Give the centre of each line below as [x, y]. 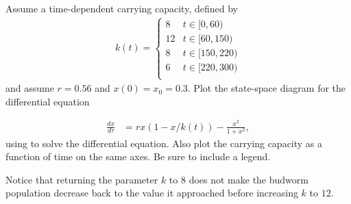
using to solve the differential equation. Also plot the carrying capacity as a [164, 143]
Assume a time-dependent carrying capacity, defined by [122, 8]
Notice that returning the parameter [82, 179]
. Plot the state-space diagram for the [267, 88]
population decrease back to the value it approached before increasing [152, 193]
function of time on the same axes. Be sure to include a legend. [138, 156]
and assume [30, 88]
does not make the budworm [249, 179]
